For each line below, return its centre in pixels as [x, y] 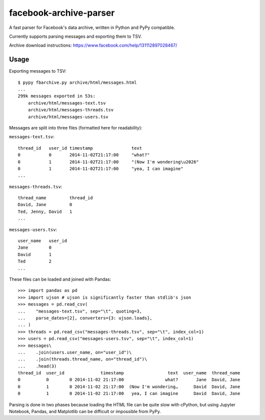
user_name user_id [42, 241]
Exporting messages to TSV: [38, 71]
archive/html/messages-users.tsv [68, 117]
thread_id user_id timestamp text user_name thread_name [129, 373]
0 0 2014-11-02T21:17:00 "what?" [84, 155]
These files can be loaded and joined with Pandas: [60, 279]
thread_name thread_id [55, 198]
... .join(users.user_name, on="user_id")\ [75, 352]
